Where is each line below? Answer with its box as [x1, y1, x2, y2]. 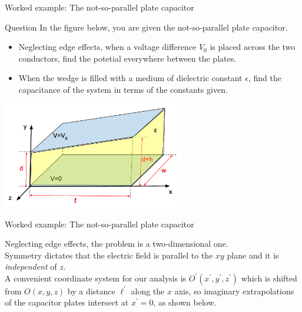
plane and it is [227, 249, 279, 261]
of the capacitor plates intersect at [5, 296, 129, 308]
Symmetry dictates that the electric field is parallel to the [5, 249, 213, 261]
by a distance [67, 284, 115, 297]
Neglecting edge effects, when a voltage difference [18, 41, 197, 53]
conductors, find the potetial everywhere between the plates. [18, 52, 237, 64]
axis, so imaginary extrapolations [174, 284, 294, 297]
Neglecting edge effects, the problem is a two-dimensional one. [5, 237, 228, 250]
